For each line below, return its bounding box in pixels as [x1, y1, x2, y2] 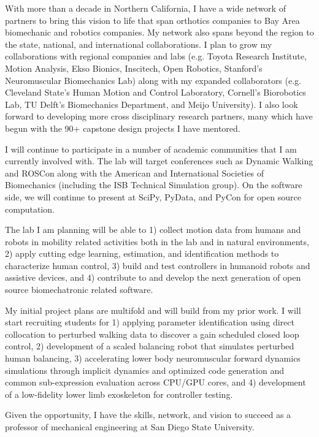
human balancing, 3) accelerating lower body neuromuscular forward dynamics [5, 352, 301, 365]
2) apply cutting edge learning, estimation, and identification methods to [5, 247, 279, 260]
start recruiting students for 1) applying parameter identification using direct [5, 316, 294, 329]
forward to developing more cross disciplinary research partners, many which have [5, 110, 313, 123]
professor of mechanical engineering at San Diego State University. [5, 420, 255, 433]
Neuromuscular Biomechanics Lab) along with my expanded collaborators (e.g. [5, 74, 301, 86]
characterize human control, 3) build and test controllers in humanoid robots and [5, 259, 310, 272]
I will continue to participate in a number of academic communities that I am [5, 142, 297, 155]
